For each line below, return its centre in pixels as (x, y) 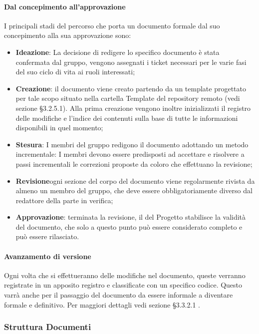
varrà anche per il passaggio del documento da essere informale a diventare (119, 295)
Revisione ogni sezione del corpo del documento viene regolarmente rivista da (135, 180)
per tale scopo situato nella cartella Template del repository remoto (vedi (128, 98)
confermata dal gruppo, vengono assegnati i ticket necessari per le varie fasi (131, 62)
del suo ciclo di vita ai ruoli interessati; (75, 72)
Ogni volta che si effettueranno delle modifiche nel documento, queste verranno (125, 275)
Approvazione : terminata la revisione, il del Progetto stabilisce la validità (131, 217)
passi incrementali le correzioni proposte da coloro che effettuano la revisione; (134, 164)
